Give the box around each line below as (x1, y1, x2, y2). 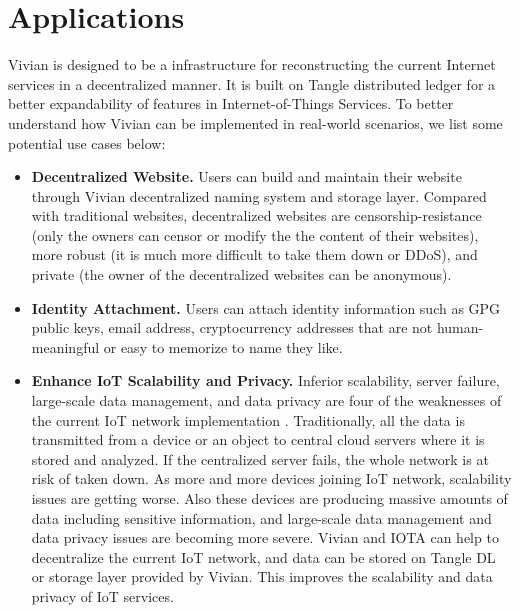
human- (436, 317, 484, 338)
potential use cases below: (8, 132, 166, 153)
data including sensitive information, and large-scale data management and (31, 507, 492, 528)
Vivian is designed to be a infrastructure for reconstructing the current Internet (8, 54, 496, 75)
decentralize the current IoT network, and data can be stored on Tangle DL (31, 546, 496, 567)
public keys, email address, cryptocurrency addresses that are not (31, 317, 433, 338)
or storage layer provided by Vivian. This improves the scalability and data (31, 566, 493, 587)
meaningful (31, 336, 100, 357)
